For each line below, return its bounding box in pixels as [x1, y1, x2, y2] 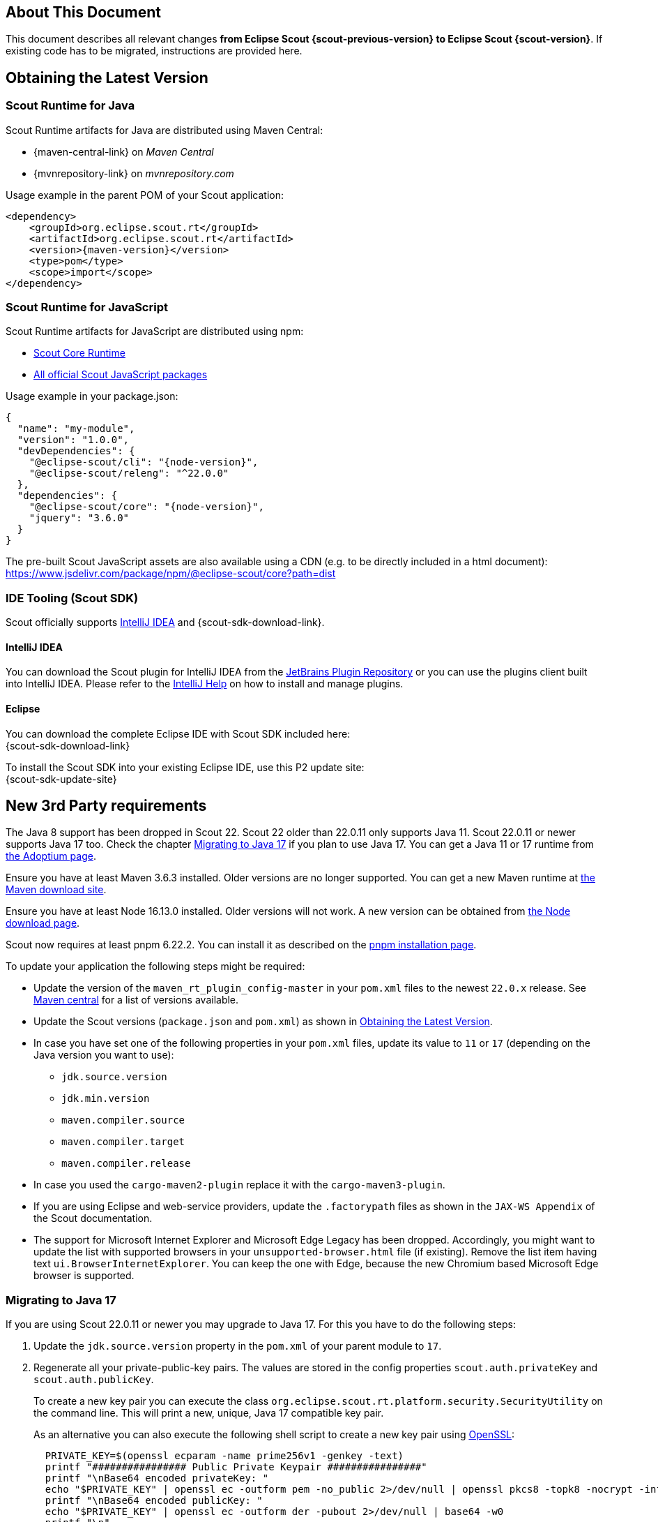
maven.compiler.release [61, 1158, 191, 1170]
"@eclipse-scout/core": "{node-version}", [29, 501, 264, 513]
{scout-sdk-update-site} [6, 773, 117, 785]
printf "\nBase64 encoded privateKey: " [45, 1472, 269, 1484]
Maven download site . [6, 883, 107, 896]
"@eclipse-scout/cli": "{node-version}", [29, 456, 259, 468]
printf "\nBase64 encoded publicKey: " [45, 1495, 263, 1507]
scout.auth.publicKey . [33, 1373, 154, 1386]
